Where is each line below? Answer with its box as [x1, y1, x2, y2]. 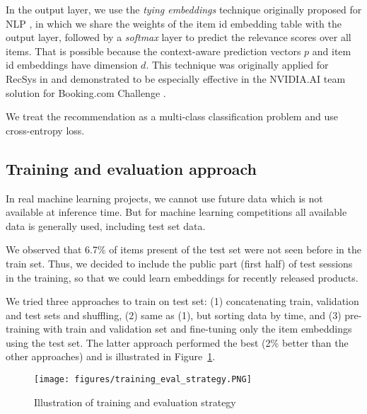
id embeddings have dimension [6, 57, 138, 72]
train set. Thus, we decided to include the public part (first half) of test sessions [6, 255, 353, 270]
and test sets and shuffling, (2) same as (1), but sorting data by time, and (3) [6, 307, 342, 322]
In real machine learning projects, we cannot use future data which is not [6, 190, 323, 205]
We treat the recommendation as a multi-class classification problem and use [6, 109, 338, 124]
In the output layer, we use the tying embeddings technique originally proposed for [6, 2, 362, 16]
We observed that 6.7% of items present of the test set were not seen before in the [6, 242, 361, 257]
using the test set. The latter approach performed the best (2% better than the [6, 335, 349, 350]
